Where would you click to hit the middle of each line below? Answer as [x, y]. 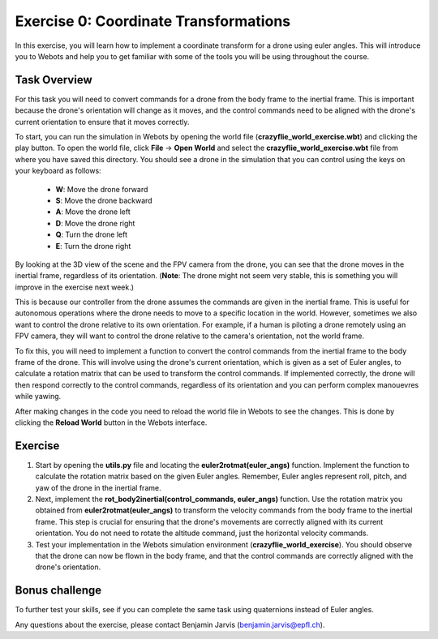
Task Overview [54, 80]
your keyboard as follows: [58, 171]
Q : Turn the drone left [92, 234]
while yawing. [38, 397]
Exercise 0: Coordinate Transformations [153, 21]
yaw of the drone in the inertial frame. [98, 487]
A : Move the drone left [93, 212]
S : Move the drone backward [104, 200]
